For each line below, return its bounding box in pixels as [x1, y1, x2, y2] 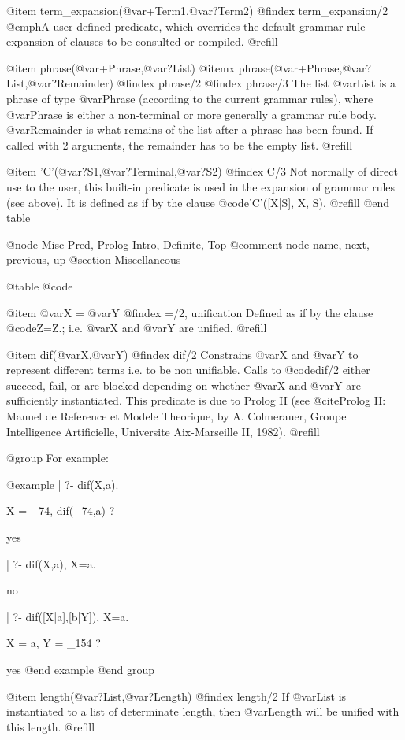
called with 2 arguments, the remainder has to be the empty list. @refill [6, 136, 353, 153]
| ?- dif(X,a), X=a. [6, 555, 96, 572]
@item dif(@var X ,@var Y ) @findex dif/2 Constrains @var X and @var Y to [6, 346, 359, 362]
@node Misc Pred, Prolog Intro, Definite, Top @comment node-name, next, [6, 235, 370, 252]
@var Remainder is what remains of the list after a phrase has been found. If [6, 121, 373, 138]
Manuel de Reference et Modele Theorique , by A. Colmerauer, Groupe [6, 408, 347, 424]
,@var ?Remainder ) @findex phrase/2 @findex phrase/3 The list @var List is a [24, 75, 396, 91]
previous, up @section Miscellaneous [6, 251, 181, 268]
